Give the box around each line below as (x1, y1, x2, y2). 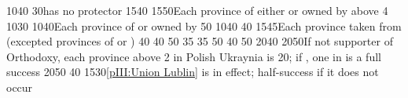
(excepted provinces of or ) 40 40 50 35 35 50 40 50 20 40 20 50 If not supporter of (6, 33, 393, 49)
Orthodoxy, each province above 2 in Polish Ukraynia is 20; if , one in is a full (6, 48, 381, 64)
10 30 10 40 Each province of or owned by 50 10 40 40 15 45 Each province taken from (6, 17, 402, 34)
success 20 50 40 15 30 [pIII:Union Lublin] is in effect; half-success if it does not (6, 64, 379, 80)
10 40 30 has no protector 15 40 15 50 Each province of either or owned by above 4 (6, 2, 388, 18)
